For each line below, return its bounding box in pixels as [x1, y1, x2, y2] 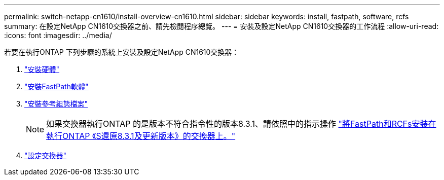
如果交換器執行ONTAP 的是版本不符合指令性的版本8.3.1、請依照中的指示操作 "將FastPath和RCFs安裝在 [46, 119, 436, 129]
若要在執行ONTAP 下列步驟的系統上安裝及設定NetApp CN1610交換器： [4, 48, 239, 56]
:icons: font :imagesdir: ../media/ [4, 31, 112, 40]
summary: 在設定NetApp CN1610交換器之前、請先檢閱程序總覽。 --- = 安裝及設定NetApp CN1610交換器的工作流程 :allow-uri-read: [4, 22, 439, 30]
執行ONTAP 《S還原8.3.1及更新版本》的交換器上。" [46, 131, 236, 141]
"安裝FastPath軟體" [24, 82, 89, 91]
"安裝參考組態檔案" [24, 99, 88, 108]
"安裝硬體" [24, 65, 60, 74]
